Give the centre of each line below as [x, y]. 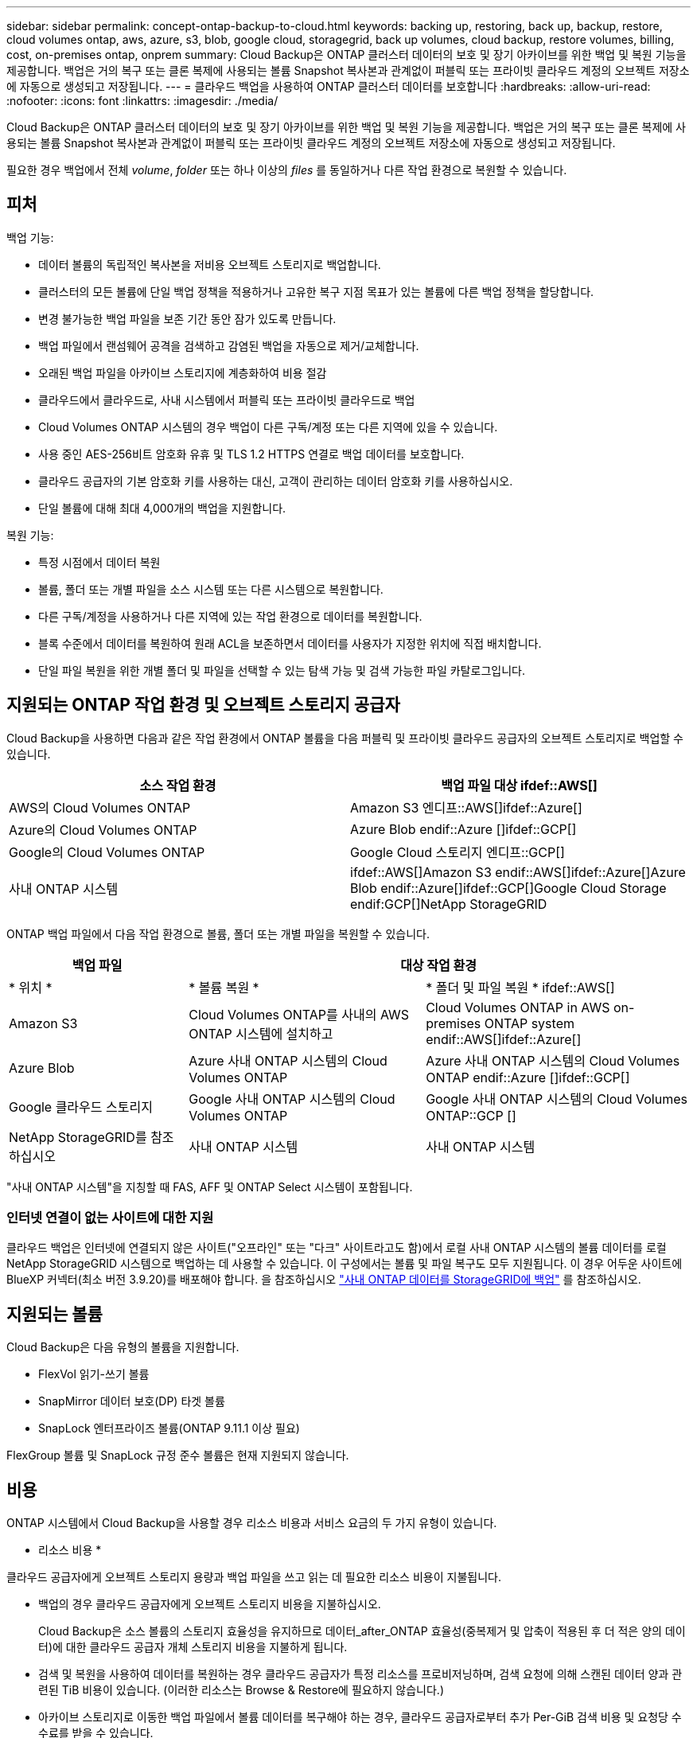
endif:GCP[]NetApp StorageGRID [449, 904]
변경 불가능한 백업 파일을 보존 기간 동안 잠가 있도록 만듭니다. [187, 318]
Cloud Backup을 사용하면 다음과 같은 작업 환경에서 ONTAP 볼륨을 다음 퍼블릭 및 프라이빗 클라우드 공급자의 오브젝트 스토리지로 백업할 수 [345, 738]
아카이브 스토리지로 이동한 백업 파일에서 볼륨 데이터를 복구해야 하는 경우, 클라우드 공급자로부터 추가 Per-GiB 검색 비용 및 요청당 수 [360, 1717]
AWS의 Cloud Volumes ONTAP [100, 807]
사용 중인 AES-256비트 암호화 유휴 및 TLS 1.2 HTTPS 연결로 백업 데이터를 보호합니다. [251, 454]
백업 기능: [30, 237]
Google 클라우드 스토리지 [81, 1107]
